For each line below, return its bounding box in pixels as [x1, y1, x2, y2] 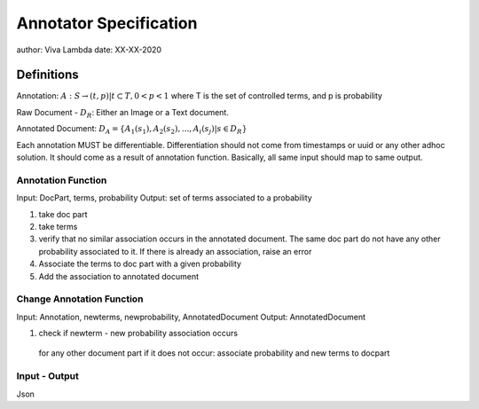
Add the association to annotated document [38, 271, 200, 281]
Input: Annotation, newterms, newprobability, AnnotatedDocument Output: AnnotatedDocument [16, 311, 366, 322]
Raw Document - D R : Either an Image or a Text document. [16, 106, 230, 120]
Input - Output [16, 370, 79, 382]
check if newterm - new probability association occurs [38, 328, 239, 339]
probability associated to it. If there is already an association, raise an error [38, 246, 312, 256]
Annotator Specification [16, 13, 198, 33]
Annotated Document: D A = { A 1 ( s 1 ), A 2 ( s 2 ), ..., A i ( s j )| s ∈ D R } [16, 123, 247, 137]
